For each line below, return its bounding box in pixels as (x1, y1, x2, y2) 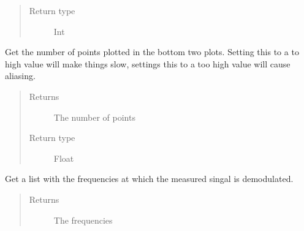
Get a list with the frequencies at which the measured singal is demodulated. (5, 172, 294, 185)
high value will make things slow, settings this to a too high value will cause (5, 57, 291, 70)
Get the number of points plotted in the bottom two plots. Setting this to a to (5, 45, 299, 58)
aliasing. (5, 69, 36, 82)
